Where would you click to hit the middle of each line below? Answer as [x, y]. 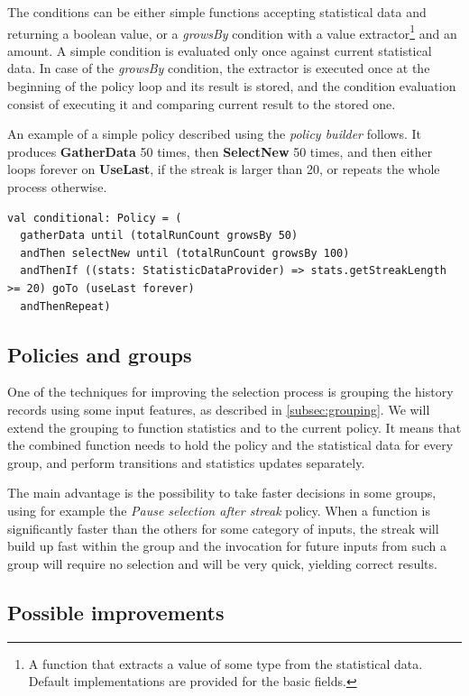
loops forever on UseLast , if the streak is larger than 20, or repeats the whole [224, 169]
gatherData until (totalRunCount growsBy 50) [159, 236]
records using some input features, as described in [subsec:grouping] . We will [219, 409]
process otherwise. [57, 187]
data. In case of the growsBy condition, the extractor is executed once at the [219, 68]
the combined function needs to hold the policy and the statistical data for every [230, 445]
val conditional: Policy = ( [95, 218]
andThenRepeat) [65, 306]
